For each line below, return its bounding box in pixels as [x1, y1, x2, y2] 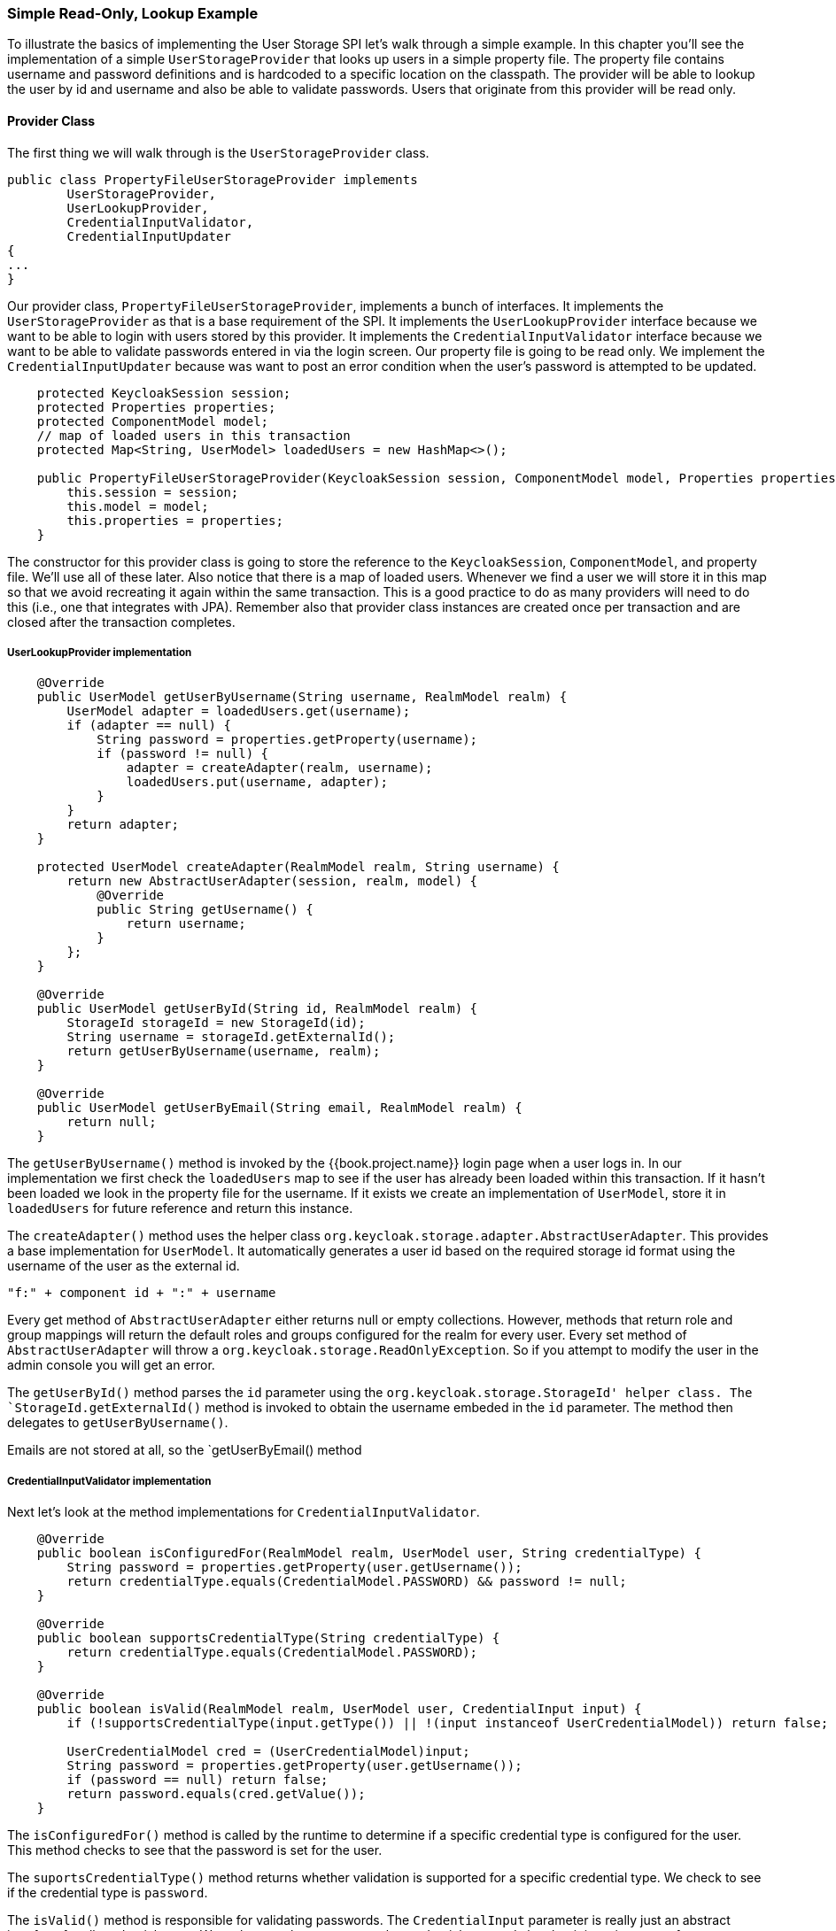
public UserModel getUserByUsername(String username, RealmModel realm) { [36, 690, 568, 705]
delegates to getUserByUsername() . [7, 1415, 228, 1431]
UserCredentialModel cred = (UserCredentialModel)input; [66, 1744, 470, 1759]
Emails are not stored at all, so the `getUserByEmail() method [7, 1442, 362, 1458]
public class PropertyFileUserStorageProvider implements [7, 172, 418, 187]
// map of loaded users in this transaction [36, 428, 351, 443]
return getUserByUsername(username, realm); [66, 1044, 381, 1059]
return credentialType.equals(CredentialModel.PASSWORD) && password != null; [66, 1574, 627, 1589]
